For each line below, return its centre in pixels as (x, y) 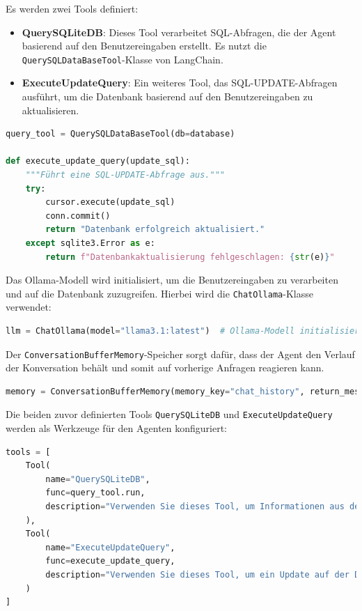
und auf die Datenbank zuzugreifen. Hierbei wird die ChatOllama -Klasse (159, 293)
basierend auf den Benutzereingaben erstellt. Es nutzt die (144, 46)
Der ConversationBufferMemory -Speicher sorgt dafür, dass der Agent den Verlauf (180, 354)
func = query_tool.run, (95, 493)
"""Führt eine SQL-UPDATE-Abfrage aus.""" (125, 175)
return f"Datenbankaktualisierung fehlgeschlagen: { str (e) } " (190, 257)
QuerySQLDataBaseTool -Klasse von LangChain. (123, 59)
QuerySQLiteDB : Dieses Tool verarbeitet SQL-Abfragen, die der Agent (179, 32)
